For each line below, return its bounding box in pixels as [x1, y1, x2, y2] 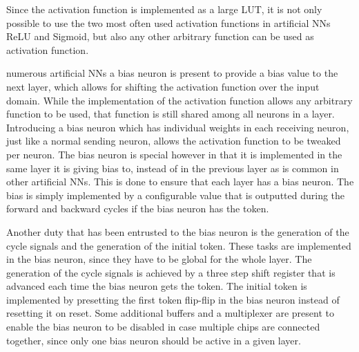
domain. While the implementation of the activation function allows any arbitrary [6, 93, 353, 107]
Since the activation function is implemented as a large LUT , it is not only [6, 2, 322, 16]
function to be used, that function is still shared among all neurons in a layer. [6, 106, 335, 121]
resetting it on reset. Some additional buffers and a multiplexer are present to [6, 306, 334, 320]
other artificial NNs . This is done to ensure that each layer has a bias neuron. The [6, 174, 354, 189]
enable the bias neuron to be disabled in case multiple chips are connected [6, 319, 320, 334]
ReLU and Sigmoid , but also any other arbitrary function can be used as [6, 29, 314, 44]
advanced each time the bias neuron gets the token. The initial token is [6, 279, 307, 293]
